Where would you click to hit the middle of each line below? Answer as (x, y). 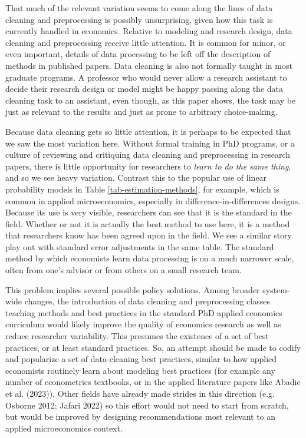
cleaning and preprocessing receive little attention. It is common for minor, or (146, 42)
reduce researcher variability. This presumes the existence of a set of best (137, 336)
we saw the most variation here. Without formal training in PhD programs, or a (150, 143)
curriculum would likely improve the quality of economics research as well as (143, 324)
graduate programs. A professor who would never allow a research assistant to (146, 77)
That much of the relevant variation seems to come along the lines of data (139, 8)
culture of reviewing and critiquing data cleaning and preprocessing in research (148, 155)
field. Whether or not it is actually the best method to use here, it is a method (148, 223)
